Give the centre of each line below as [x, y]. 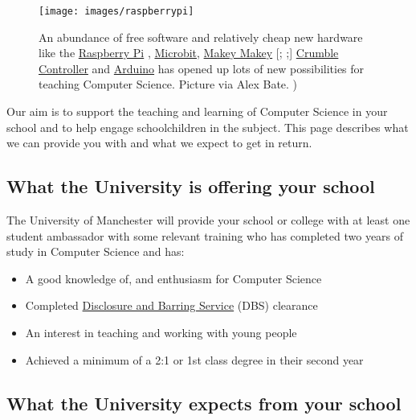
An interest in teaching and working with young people [161, 332]
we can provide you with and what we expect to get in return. [159, 143]
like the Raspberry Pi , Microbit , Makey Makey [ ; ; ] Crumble [189, 53]
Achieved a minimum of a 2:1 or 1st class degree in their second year [194, 359]
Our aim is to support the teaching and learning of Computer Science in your [197, 111]
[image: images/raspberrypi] [116, 11]
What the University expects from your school [204, 403]
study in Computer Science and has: [96, 251]
